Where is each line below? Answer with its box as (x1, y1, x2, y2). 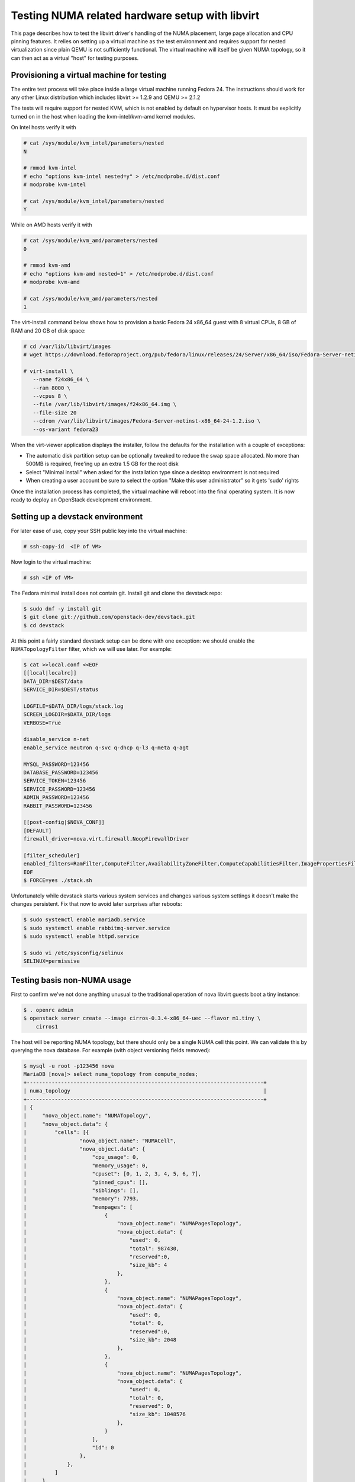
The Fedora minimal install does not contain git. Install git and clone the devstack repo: (11, 589, 222, 596)
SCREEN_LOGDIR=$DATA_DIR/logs (23, 711, 111, 718)
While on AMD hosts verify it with (11, 221, 92, 228)
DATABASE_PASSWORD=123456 (23, 769, 99, 776)
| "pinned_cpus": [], (23, 1178, 149, 1186)
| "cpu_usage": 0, (23, 1154, 139, 1161)
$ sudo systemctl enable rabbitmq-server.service (23, 925, 170, 931)
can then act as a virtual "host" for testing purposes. (11, 54, 139, 62)
